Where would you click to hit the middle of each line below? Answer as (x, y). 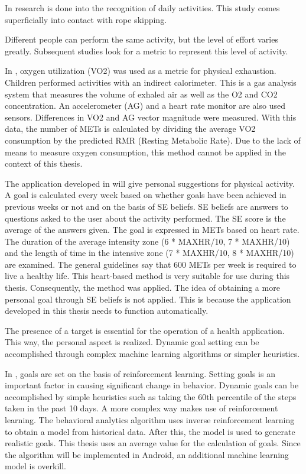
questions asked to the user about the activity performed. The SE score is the (145, 218)
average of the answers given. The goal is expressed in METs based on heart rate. (152, 230)
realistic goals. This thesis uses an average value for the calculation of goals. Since (153, 443)
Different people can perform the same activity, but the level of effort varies (141, 39)
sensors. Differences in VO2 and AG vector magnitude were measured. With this (151, 117)
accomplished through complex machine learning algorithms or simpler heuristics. (152, 354)
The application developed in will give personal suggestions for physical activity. (150, 183)
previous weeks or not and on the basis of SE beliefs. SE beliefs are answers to (147, 206)
